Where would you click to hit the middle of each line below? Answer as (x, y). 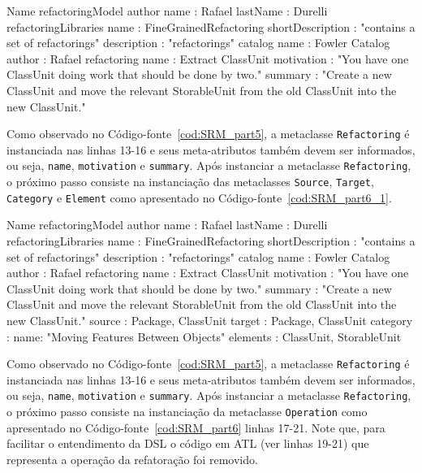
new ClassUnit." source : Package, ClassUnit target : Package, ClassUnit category (210, 320)
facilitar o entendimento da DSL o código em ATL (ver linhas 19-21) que (188, 443)
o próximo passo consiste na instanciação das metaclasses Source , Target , (190, 182)
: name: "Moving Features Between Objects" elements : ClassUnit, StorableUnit (204, 336)
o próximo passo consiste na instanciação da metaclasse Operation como (187, 412)
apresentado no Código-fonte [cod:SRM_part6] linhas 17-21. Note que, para (196, 427)
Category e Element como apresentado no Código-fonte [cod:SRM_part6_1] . (199, 197)
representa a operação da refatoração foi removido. (132, 459)
